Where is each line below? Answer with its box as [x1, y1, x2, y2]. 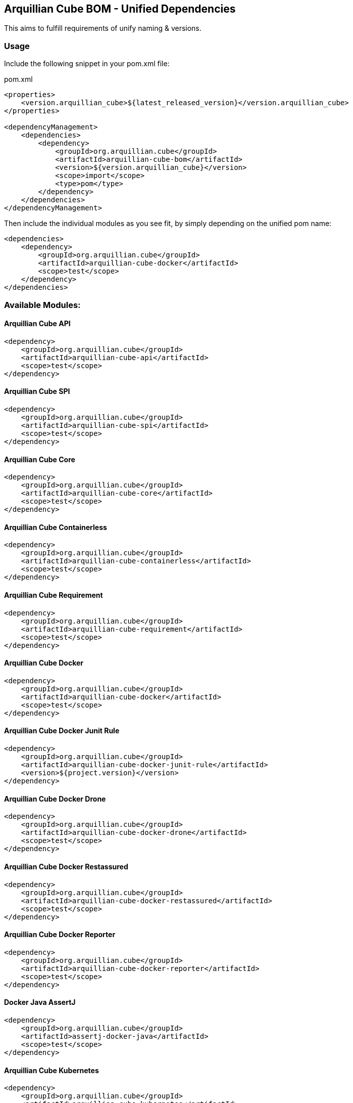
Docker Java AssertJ [4, 998, 76, 1007]
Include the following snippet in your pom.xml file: [4, 59, 170, 68]
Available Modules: [4, 299, 81, 310]
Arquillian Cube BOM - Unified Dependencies [4, 3, 236, 15]
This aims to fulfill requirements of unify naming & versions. [4, 24, 201, 33]
